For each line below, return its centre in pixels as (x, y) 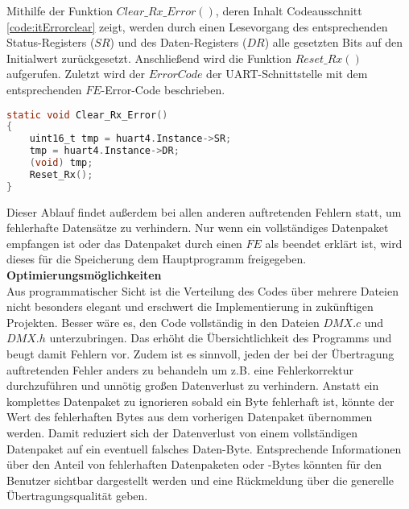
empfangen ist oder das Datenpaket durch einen (124, 243)
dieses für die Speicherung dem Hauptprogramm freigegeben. (157, 259)
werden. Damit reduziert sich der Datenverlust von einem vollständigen (182, 432)
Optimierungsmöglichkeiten (84, 275)
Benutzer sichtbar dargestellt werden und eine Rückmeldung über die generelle (200, 480)
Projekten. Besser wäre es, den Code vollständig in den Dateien (163, 322)
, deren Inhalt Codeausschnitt (289, 10)
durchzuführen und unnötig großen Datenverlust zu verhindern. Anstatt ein (193, 385)
